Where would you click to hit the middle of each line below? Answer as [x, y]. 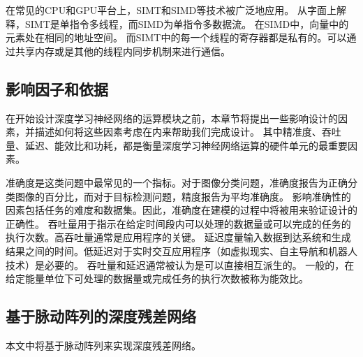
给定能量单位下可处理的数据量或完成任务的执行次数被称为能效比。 [157, 278]
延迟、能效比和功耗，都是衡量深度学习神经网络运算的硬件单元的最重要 [186, 145]
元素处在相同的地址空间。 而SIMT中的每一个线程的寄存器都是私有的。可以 [176, 37]
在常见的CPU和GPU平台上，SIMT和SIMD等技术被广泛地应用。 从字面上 [171, 10]
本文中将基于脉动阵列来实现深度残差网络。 [103, 345]
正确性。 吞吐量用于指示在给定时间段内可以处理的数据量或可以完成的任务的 [178, 223]
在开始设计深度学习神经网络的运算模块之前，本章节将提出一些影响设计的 [172, 118]
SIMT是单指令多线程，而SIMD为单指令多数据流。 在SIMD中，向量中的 [187, 23]
